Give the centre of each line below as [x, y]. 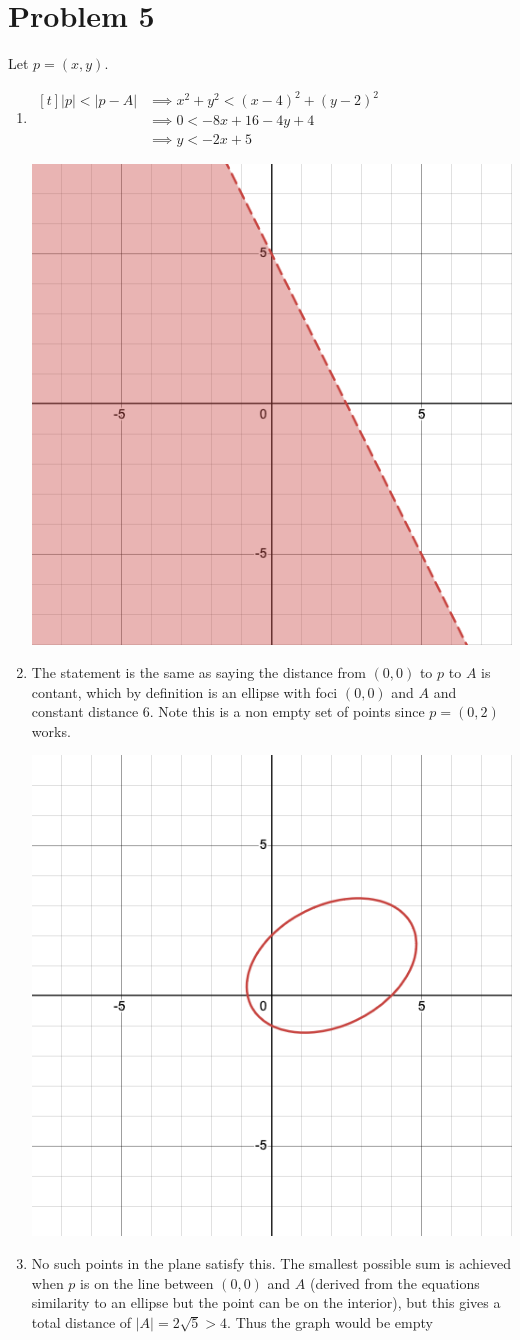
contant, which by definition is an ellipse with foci [184, 691]
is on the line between [147, 1282]
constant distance [85, 711]
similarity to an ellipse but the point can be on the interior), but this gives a [266, 1302]
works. [51, 730]
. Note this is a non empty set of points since [287, 711]
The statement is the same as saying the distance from [198, 672]
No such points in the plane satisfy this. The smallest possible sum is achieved [271, 1263]
